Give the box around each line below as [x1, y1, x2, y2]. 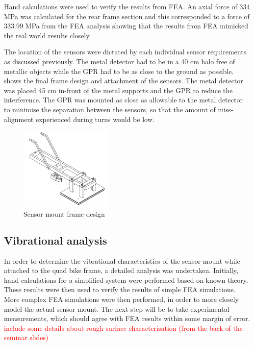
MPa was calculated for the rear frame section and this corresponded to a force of [4, 11, 250, 21]
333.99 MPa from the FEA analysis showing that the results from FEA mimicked [4, 21, 249, 31]
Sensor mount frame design [24, 208, 105, 219]
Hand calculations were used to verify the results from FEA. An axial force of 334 [4, 1, 250, 11]
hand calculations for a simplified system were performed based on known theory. [4, 274, 248, 285]
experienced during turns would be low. [35, 114, 154, 124]
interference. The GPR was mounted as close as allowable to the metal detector [4, 95, 243, 105]
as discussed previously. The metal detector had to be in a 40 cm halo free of [4, 56, 235, 66]
